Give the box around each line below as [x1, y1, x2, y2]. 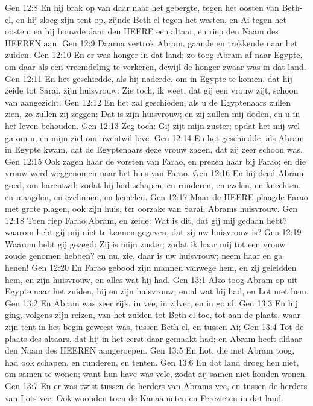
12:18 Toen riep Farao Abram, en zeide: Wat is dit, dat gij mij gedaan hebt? [5, 214, 287, 226]
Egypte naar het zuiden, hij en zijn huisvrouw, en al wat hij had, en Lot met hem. [5, 285, 309, 297]
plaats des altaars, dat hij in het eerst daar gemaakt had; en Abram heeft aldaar [5, 332, 302, 344]
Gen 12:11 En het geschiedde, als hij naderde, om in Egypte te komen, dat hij [5, 72, 292, 84]
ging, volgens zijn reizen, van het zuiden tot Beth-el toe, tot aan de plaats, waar [5, 308, 301, 321]
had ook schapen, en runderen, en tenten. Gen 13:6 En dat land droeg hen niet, [5, 355, 299, 368]
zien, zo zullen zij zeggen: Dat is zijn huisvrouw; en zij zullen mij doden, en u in [5, 107, 300, 120]
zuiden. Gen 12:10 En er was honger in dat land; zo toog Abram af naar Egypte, [5, 48, 303, 61]
